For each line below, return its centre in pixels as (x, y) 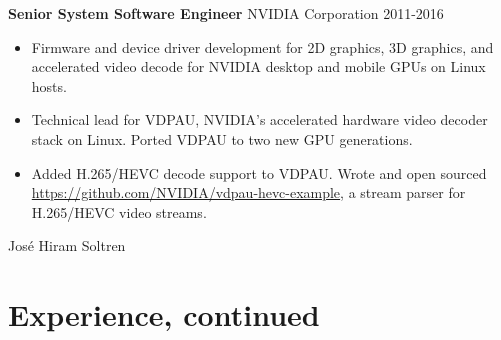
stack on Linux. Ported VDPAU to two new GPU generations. (222, 138)
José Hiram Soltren (67, 245)
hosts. (49, 85)
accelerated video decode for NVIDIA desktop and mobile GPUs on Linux (258, 66)
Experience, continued (164, 314)
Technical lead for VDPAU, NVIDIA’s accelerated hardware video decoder (259, 119)
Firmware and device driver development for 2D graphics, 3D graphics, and (262, 46)
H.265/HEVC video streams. (119, 211)
